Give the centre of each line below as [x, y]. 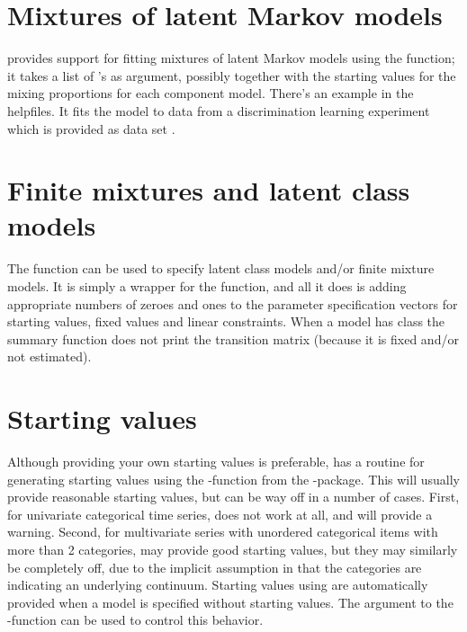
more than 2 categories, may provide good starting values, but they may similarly [233, 550]
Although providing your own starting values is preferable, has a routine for [216, 462]
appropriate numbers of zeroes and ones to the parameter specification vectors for [233, 303]
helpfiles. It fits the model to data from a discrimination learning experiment [219, 110]
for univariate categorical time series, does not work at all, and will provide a [220, 514]
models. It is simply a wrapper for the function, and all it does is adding [207, 286]
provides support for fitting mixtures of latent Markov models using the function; [231, 58]
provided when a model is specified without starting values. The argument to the [230, 602]
